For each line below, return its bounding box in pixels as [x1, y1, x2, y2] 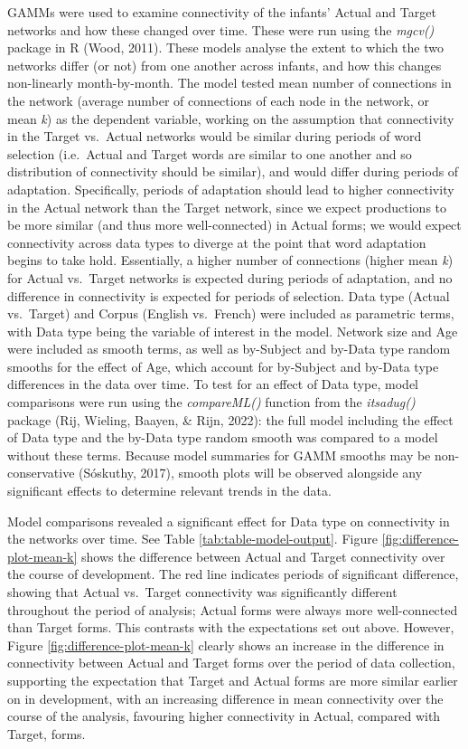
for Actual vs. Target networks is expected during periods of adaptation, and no [7, 268, 453, 287]
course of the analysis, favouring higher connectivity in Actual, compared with [7, 706, 441, 725]
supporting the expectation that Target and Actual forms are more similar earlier [7, 670, 458, 689]
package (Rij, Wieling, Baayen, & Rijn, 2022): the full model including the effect [7, 410, 454, 429]
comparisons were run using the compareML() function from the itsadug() [7, 393, 416, 412]
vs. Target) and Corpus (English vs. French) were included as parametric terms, [7, 304, 454, 323]
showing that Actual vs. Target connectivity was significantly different [7, 583, 398, 601]
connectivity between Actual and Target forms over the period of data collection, [7, 653, 455, 672]
